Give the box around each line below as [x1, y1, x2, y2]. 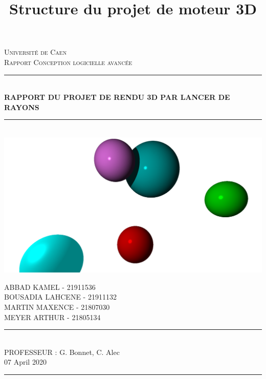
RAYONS [4, 101, 39, 112]
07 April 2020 [4, 356, 47, 367]
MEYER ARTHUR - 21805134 [4, 311, 101, 322]
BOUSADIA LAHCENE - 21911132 [4, 291, 117, 302]
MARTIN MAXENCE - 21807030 [4, 302, 110, 312]
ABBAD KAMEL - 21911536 [4, 281, 96, 292]
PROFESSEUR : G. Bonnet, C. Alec [4, 346, 120, 357]
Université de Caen [4, 47, 67, 57]
